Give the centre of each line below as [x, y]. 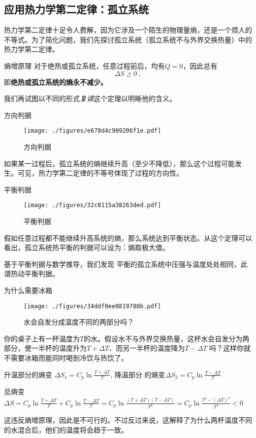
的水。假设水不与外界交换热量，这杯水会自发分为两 [167, 338]
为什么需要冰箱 [28, 290]
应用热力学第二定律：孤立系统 [76, 9]
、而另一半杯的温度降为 [147, 348]
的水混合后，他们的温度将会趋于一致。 [66, 430]
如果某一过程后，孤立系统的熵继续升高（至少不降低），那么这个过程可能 [119, 163]
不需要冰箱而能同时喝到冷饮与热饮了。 [66, 358]
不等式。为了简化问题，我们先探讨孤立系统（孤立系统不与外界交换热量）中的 [128, 39]
